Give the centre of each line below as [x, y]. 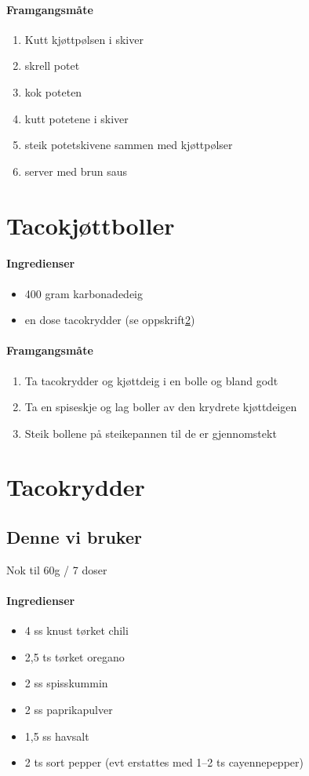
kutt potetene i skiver [76, 118]
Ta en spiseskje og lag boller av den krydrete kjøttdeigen [161, 407]
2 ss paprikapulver [69, 710]
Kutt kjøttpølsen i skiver [84, 39]
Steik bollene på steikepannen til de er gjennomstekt [151, 433]
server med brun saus [76, 171]
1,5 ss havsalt [57, 736]
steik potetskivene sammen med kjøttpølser [129, 145]
